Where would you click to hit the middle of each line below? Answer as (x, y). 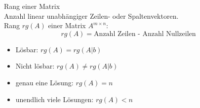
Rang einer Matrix (32, 6)
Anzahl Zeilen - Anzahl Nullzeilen (145, 34)
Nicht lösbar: (35, 66)
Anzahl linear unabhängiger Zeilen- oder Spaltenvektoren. (91, 16)
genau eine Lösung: (44, 82)
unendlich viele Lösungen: (55, 99)
